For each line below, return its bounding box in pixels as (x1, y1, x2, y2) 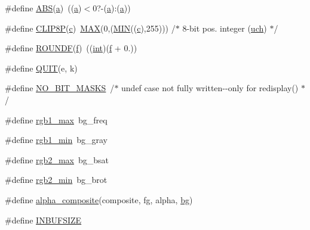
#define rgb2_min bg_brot (5, 173, 108, 186)
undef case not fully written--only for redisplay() (121, 82, 299, 94)
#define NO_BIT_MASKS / (5, 82, 115, 94)
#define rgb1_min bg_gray (5, 133, 108, 146)
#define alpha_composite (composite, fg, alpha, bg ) (5, 193, 193, 206)
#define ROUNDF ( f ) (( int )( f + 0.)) (5, 42, 137, 54)
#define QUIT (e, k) (5, 61, 78, 74)
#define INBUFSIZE (5, 213, 82, 226)
